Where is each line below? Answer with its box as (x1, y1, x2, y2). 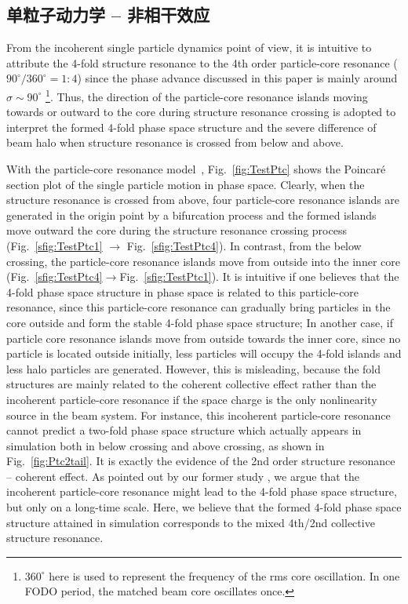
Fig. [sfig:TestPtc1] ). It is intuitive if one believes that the (119, 268, 399, 285)
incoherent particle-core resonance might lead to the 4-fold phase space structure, (6, 483, 397, 500)
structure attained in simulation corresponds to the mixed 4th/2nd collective (6, 514, 375, 530)
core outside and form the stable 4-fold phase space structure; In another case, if (6, 314, 393, 330)
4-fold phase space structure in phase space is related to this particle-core (6, 283, 359, 300)
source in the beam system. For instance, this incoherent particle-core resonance (6, 406, 391, 423)
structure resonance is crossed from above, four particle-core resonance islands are (6, 191, 400, 208)
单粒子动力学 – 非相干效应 (6, 2, 210, 27)
